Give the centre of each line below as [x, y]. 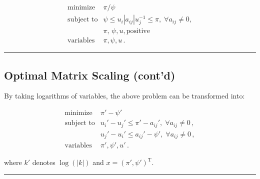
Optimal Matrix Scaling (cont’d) [90, 75]
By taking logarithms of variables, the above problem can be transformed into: [124, 96]
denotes [44, 162]
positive [138, 31]
